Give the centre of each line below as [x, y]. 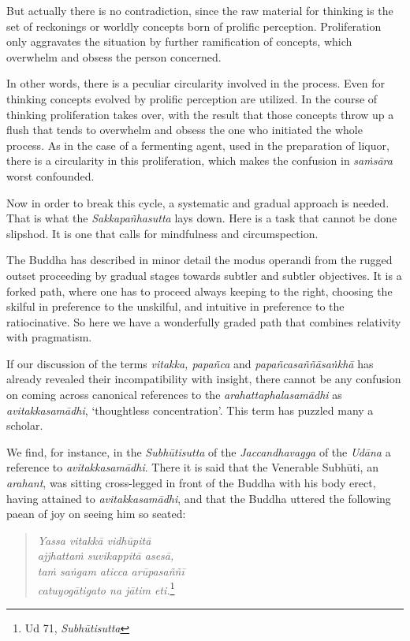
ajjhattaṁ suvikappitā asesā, [106, 555]
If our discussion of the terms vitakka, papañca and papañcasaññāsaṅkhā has [190, 363]
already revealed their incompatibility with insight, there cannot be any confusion [204, 379]
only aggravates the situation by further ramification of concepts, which [179, 41]
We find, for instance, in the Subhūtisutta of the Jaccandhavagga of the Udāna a [199, 451]
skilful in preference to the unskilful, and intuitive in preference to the [175, 306]
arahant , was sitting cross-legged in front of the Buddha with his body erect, [191, 483]
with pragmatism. [49, 337]
